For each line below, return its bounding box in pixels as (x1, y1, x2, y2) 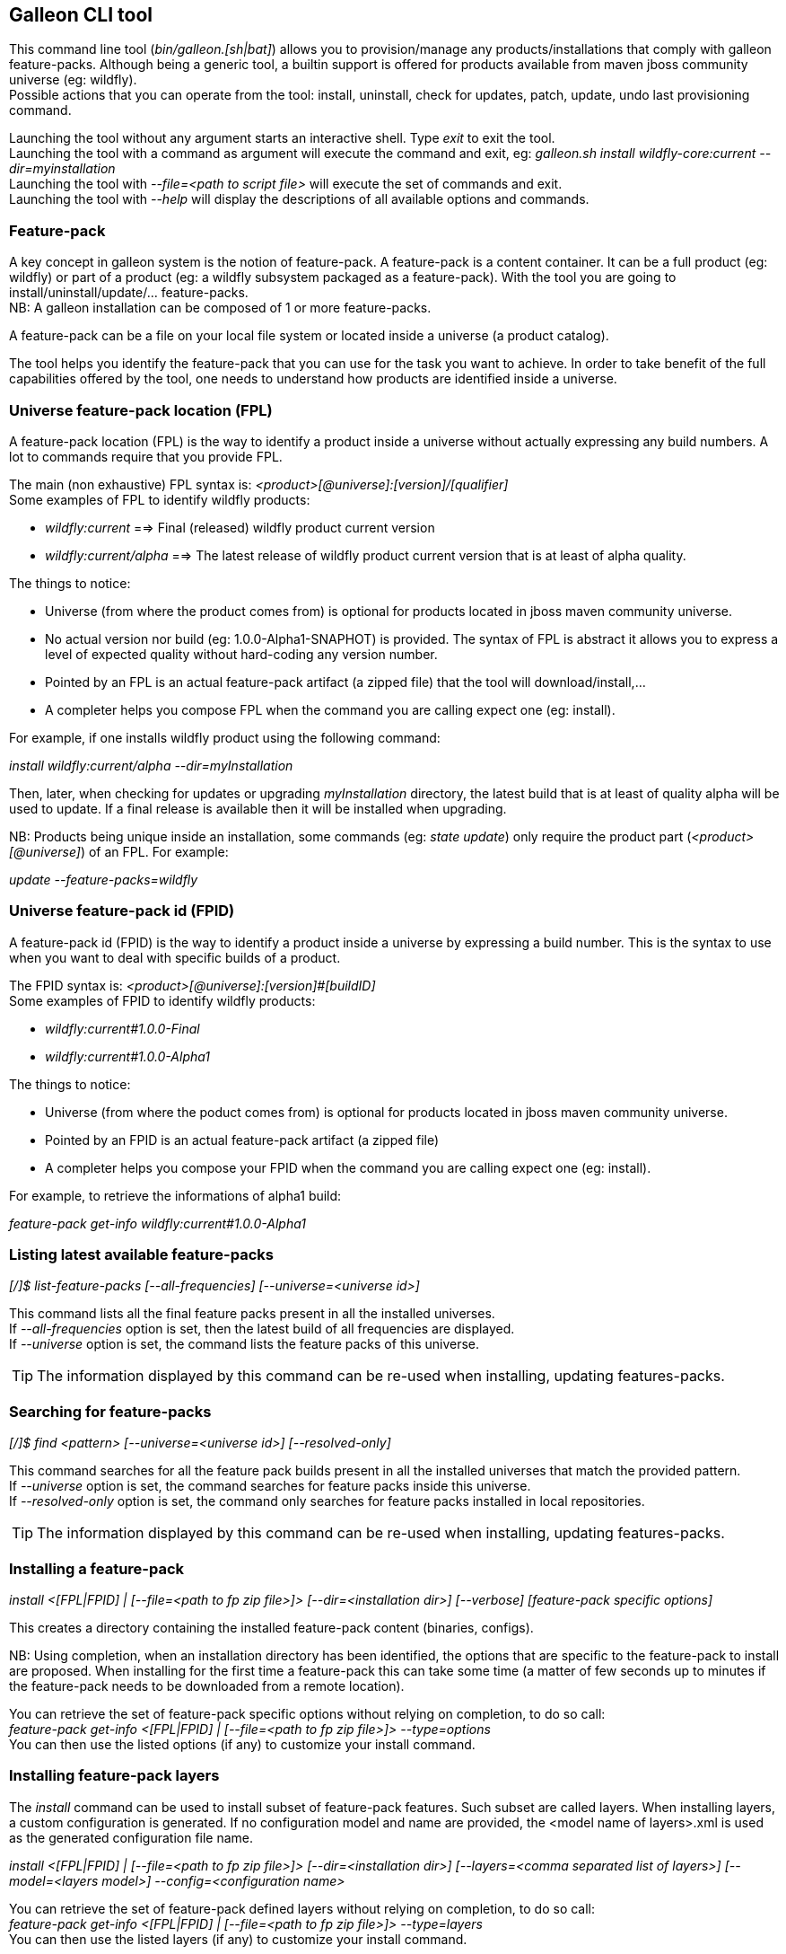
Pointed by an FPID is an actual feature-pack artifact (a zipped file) (45, 1131, 440, 1148)
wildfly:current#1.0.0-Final (45, 1020, 200, 1036)
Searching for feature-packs (9, 1402, 212, 1421)
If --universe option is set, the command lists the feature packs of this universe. (9, 1336, 480, 1352)
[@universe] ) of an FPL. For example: (9, 843, 229, 859)
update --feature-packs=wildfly (9, 871, 198, 887)
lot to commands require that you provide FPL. (9, 448, 283, 464)
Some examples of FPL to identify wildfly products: (9, 491, 310, 507)
